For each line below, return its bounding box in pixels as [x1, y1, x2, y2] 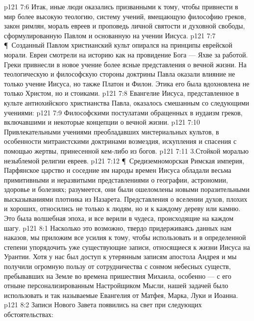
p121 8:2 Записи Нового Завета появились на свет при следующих [4, 299, 202, 310]
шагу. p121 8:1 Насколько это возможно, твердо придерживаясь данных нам [4, 222, 231, 233]
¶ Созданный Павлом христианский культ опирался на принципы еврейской [4, 40, 232, 50]
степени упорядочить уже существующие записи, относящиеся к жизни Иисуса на [4, 241, 250, 252]
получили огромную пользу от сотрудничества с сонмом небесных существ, [4, 261, 231, 271]
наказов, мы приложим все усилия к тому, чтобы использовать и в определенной [4, 232, 246, 242]
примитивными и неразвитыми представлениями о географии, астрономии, [4, 174, 228, 185]
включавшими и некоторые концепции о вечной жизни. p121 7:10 [4, 117, 200, 127]
